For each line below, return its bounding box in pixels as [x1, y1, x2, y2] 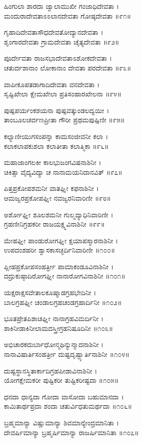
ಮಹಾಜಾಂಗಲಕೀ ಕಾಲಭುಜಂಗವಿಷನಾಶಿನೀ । [4, 157, 101, 167]
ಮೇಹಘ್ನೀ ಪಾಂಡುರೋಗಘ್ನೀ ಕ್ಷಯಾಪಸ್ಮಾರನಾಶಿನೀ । [4, 235, 118, 245]
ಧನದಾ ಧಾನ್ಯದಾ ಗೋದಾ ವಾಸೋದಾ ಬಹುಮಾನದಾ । [4, 391, 124, 401]
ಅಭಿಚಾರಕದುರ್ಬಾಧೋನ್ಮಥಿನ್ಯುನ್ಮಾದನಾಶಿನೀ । [4, 339, 104, 349]
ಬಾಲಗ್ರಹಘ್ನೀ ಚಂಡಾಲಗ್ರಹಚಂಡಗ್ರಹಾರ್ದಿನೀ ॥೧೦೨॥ [4, 297, 122, 307]
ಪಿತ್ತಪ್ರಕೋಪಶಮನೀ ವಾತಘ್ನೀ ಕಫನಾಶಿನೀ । [4, 183, 99, 193]
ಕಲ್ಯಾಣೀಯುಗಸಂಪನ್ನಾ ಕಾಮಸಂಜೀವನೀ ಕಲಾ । [4, 131, 108, 141]
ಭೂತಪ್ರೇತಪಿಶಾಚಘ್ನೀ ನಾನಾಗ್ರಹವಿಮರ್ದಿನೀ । [4, 313, 104, 324]
